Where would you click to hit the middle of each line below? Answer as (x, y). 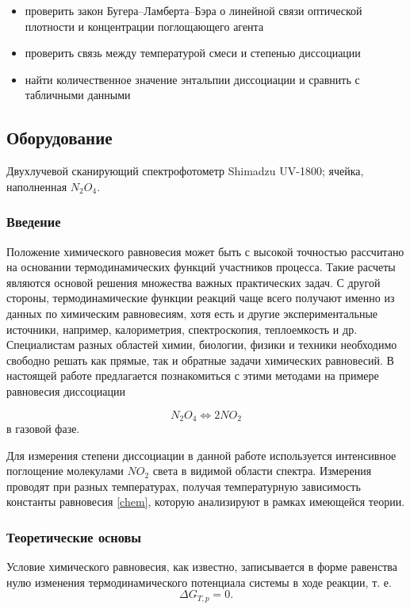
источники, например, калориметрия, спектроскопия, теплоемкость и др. (182, 329)
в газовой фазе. (43, 428)
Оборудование (59, 138)
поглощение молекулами (65, 471)
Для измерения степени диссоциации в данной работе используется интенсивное (201, 455)
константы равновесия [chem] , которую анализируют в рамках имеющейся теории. (206, 502)
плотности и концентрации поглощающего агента (144, 26)
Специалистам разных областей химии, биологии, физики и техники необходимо (202, 345)
